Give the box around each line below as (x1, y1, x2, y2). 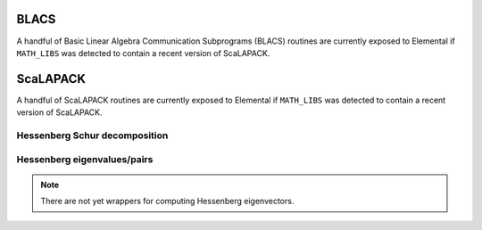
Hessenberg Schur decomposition (16, 129, 169, 142)
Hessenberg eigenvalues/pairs (16, 152, 154, 165)
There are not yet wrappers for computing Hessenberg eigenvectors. (40, 196, 295, 207)
